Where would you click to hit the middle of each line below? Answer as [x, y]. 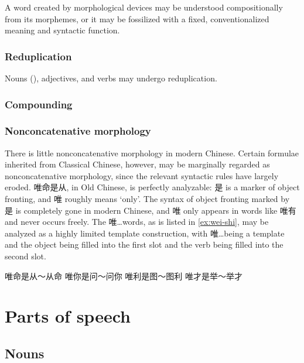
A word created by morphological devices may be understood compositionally [144, 7]
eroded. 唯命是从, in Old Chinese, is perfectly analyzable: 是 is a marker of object [152, 187]
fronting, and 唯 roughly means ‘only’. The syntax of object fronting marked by [147, 199]
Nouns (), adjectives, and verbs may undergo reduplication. [111, 78]
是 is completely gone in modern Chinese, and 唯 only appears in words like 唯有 [151, 210]
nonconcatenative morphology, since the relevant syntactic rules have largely [142, 175]
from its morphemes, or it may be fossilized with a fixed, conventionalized [137, 18]
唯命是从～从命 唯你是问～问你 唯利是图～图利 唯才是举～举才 [124, 275]
